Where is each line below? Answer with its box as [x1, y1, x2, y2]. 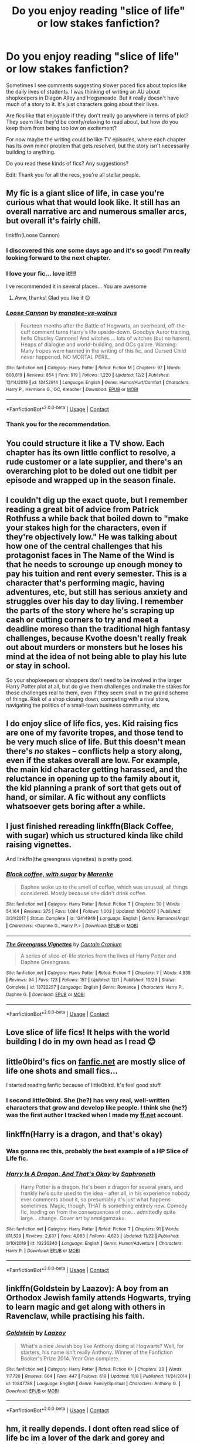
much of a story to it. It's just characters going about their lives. [6, 100, 159, 107]
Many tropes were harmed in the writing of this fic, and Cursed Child [20, 347, 186, 355]
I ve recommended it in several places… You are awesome [6, 283, 147, 290]
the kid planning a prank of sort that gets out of [6, 783, 182, 793]
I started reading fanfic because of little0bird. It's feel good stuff [6, 1082, 161, 1089]
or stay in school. [6, 661, 70, 671]
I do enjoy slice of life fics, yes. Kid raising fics [6, 718, 179, 728]
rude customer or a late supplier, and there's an [6, 456, 183, 466]
